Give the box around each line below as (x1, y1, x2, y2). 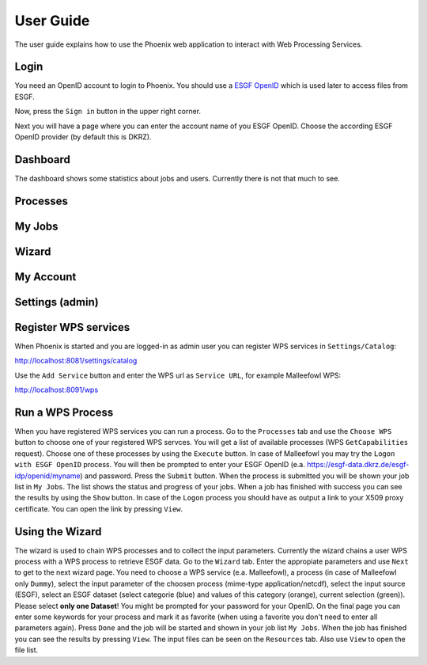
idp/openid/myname (14, 471, 81, 481)
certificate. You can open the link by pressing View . (14, 503, 183, 514)
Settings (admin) (14, 295, 99, 309)
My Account (14, 270, 77, 283)
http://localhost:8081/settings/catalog (14, 356, 138, 366)
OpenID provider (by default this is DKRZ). (14, 132, 152, 142)
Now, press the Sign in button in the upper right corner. (14, 107, 202, 116)
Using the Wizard (14, 525, 102, 538)
